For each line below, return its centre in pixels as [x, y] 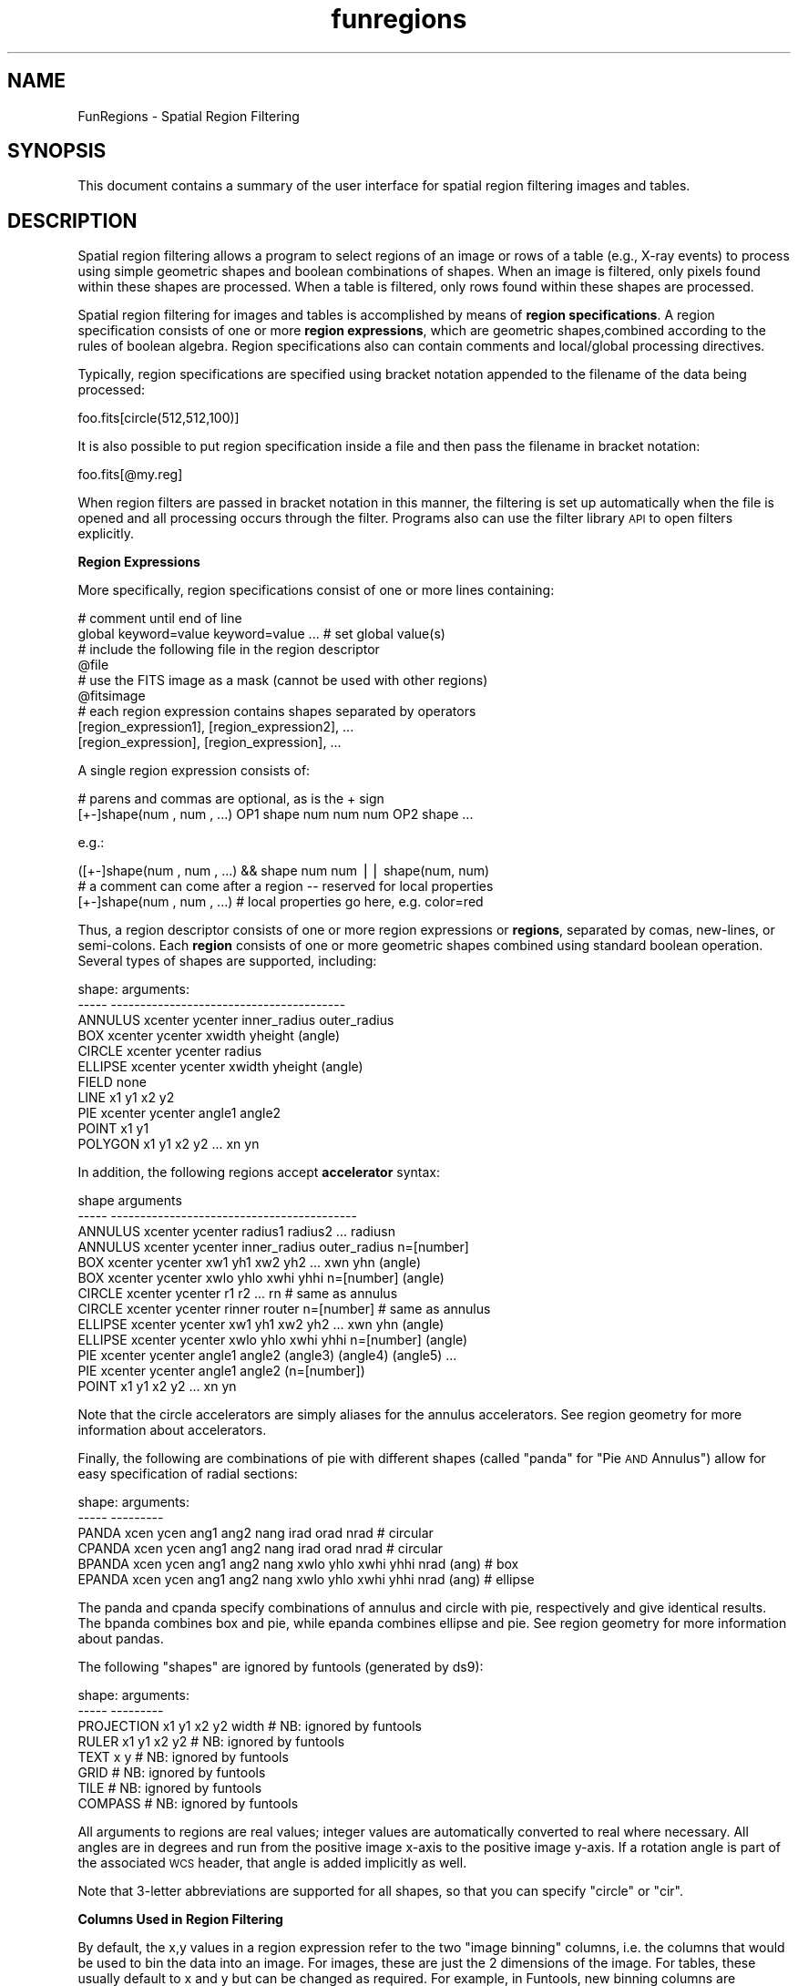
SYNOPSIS [57, 151]
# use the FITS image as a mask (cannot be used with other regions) [283, 681]
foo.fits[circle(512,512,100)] [159, 418]
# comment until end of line [160, 619]
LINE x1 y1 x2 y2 [126, 1098]
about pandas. [121, 1639]
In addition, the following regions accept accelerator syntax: [259, 1172]
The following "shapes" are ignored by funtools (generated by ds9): [281, 1667]
